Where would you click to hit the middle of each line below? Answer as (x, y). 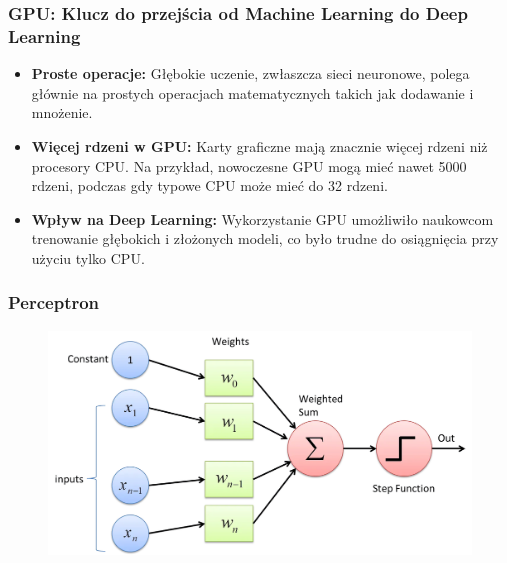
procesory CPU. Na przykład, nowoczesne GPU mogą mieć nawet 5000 (249, 165)
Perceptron (54, 302)
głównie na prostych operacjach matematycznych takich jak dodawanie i (252, 92)
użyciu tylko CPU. (88, 257)
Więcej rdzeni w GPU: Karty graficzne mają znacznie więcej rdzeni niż (259, 145)
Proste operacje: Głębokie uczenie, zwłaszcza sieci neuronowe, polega (250, 73)
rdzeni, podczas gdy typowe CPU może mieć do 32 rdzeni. (209, 185)
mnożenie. (62, 112)
